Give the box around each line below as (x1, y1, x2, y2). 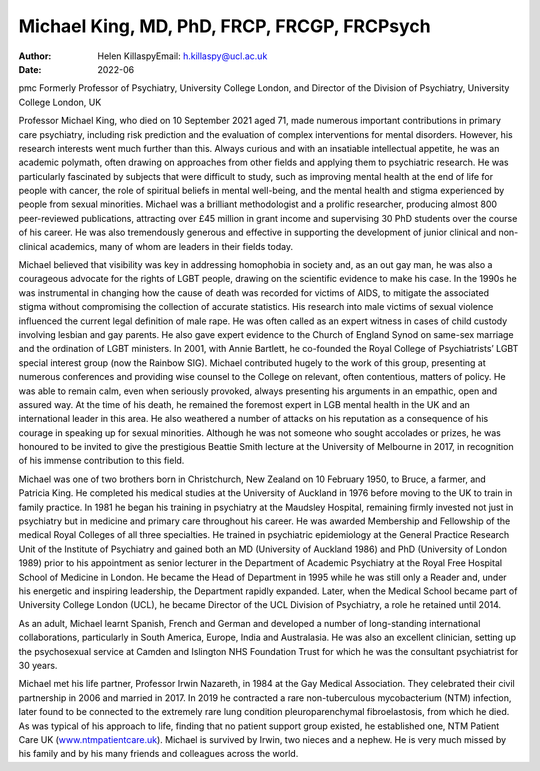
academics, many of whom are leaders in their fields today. (49, 240, 294, 252)
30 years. (18, 659, 58, 671)
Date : (18, 63, 42, 75)
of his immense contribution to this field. (18, 455, 185, 467)
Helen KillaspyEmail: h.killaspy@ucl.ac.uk (97, 50, 268, 62)
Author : (18, 50, 52, 62)
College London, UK (18, 96, 102, 108)
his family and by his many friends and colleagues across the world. (18, 748, 299, 760)
